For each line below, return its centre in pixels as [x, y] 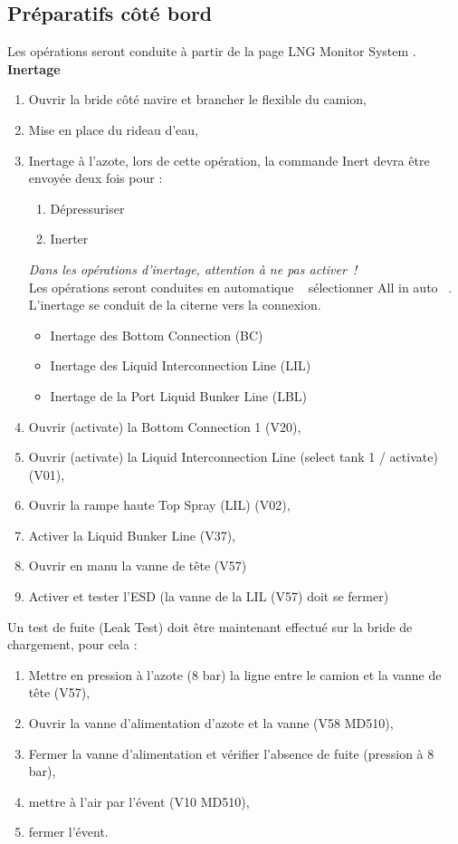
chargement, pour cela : [72, 644]
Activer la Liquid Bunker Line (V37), [132, 535]
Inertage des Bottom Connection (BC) [157, 335]
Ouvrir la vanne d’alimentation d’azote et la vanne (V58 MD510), [211, 723]
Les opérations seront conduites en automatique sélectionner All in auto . [240, 287]
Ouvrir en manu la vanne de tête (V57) [138, 566]
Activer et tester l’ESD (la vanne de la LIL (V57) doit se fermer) [209, 596]
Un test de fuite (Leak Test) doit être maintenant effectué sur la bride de [210, 626]
